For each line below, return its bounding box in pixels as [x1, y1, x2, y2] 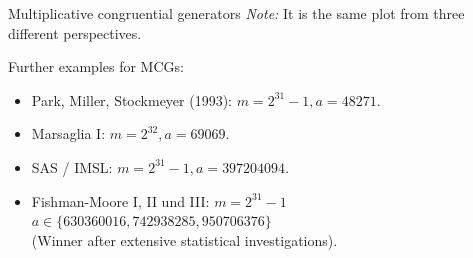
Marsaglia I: [31, 123, 106, 144]
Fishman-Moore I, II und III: [31, 190, 210, 211]
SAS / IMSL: [31, 156, 113, 177]
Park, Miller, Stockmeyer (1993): [31, 89, 233, 110]
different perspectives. [8, 22, 142, 43]
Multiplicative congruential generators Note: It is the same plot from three [8, 3, 465, 23]
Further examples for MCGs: [8, 56, 184, 77]
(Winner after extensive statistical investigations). [31, 229, 338, 250]
